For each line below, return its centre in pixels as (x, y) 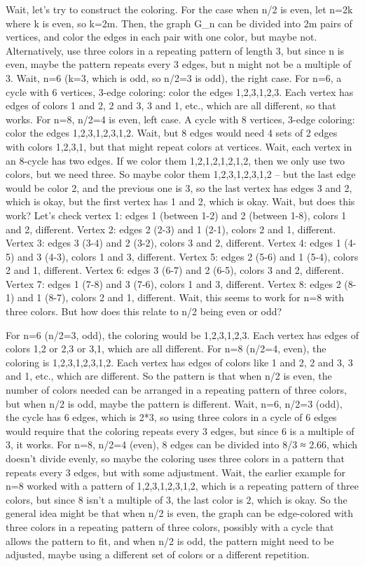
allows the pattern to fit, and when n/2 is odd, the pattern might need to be (170, 540)
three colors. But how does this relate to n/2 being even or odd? (144, 311)
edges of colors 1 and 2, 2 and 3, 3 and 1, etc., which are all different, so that (171, 105)
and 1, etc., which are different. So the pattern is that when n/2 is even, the (169, 376)
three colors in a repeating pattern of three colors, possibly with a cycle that (170, 526)
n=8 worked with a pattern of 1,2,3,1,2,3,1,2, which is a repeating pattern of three (182, 486)
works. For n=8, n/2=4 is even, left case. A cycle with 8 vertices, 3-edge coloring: (180, 119)
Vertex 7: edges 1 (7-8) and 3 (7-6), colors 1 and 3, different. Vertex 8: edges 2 (173, 283)
